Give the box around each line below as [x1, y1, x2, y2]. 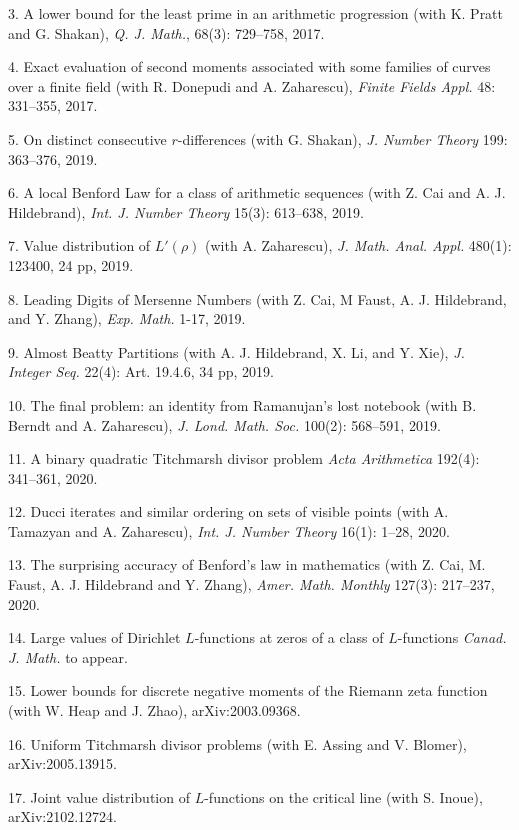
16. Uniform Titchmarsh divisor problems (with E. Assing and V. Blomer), [8, 733, 467, 754]
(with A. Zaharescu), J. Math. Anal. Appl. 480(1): [205, 235, 512, 256]
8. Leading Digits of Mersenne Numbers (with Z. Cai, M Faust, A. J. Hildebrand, [8, 288, 507, 309]
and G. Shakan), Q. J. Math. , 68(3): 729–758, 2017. [8, 22, 325, 43]
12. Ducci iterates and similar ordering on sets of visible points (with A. [8, 501, 449, 522]
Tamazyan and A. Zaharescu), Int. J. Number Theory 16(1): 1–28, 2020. [8, 520, 450, 541]
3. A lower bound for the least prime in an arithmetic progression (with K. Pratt [8, 3, 504, 23]
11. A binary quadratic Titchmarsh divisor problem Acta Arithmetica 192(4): [8, 448, 480, 469]
